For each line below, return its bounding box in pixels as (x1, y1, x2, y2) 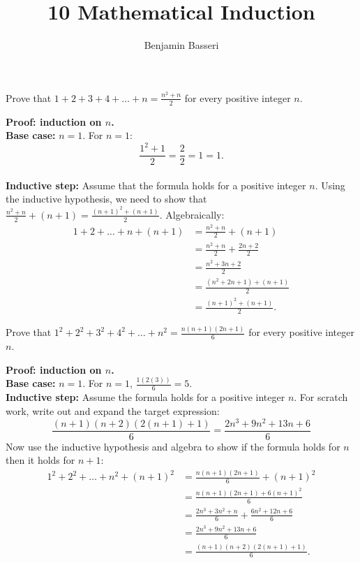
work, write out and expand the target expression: (6, 403, 220, 418)
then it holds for (6, 453, 75, 467)
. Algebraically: (159, 207, 225, 221)
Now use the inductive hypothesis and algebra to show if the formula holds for (6, 439, 340, 453)
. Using (315, 177, 345, 192)
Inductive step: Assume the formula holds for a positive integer (6, 390, 285, 404)
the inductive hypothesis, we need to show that (6, 191, 207, 206)
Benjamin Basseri (144, 38, 219, 52)
